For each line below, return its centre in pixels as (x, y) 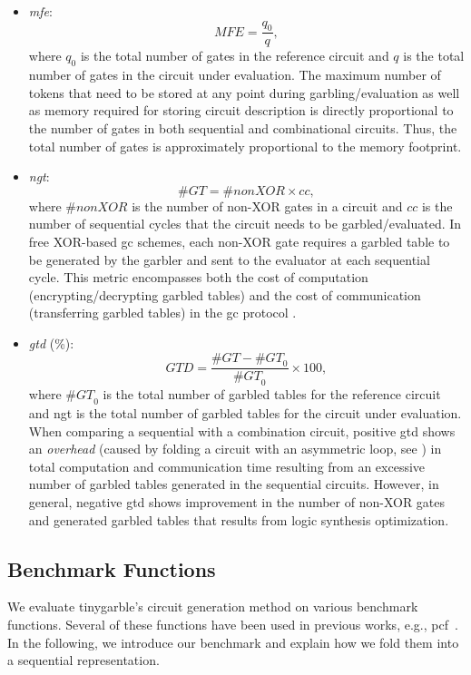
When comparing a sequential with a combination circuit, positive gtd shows (242, 430)
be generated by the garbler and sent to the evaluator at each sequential (229, 259)
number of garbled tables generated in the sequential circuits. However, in (234, 484)
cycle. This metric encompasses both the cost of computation (198, 277)
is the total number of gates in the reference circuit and (235, 56)
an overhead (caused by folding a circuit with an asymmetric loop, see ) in (235, 449)
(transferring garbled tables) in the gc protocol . (162, 313)
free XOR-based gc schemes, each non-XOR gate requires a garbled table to (239, 241)
